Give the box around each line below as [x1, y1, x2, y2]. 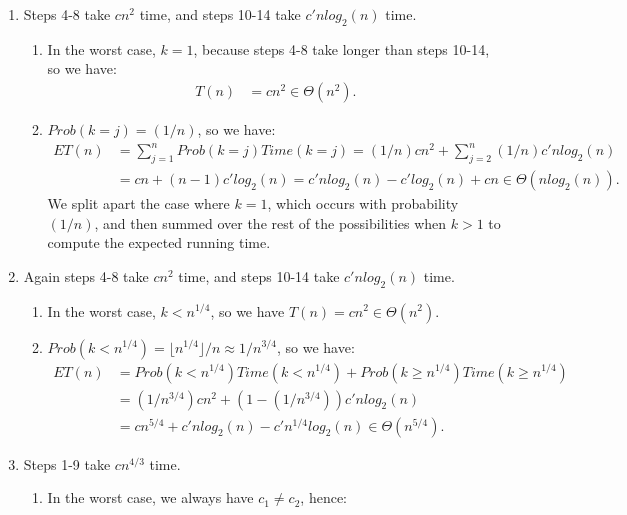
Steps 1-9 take [23, 453, 111, 474]
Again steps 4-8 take [23, 265, 149, 286]
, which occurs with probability [267, 192, 459, 213]
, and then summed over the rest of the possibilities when [94, 212, 447, 233]
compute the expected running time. [47, 232, 271, 253]
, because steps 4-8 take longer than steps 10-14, [193, 38, 490, 59]
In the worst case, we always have [47, 487, 254, 508]
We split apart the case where [47, 192, 230, 213]
